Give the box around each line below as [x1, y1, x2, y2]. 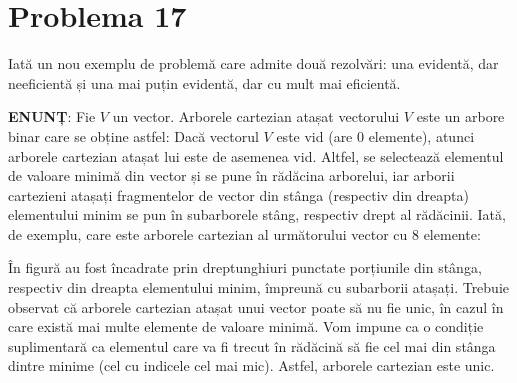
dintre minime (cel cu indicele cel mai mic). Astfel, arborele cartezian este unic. [8, 355, 495, 376]
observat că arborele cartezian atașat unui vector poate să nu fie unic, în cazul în [8, 296, 504, 317]
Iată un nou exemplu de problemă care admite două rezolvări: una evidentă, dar [8, 53, 499, 74]
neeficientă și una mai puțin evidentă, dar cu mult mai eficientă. [8, 72, 401, 93]
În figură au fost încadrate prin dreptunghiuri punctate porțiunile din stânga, [8, 257, 482, 278]
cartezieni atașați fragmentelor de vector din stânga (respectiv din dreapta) [8, 184, 469, 205]
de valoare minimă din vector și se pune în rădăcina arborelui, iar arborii [8, 165, 455, 186]
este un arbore [416, 106, 505, 127]
